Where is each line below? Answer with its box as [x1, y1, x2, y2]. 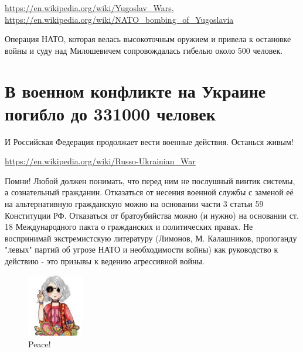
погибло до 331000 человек [5, 101, 216, 125]
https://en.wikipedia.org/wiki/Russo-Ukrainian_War [5, 155, 196, 167]
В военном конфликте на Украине [5, 78, 266, 102]
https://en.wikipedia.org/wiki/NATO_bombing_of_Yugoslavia [5, 13, 234, 25]
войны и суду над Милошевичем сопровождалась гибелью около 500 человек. [5, 44, 283, 56]
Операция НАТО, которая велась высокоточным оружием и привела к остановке [5, 33, 291, 45]
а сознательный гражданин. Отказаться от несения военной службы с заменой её [5, 186, 294, 198]
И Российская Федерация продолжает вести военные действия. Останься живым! [5, 135, 294, 147]
